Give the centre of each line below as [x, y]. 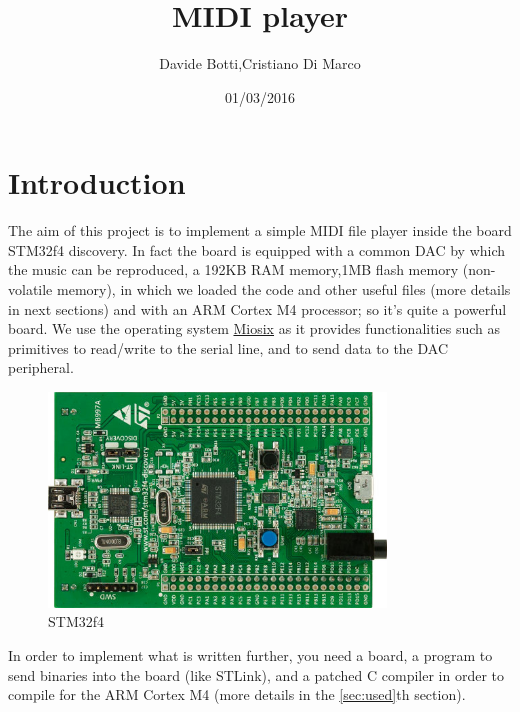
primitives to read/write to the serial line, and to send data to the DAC [228, 347]
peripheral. [41, 367]
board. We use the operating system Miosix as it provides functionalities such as [254, 328]
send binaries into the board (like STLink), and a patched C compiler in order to [256, 674]
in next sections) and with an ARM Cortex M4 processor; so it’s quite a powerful [257, 308]
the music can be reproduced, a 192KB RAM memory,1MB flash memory [233, 269]
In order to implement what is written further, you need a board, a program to [250, 654]
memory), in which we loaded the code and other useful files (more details [283, 289]
